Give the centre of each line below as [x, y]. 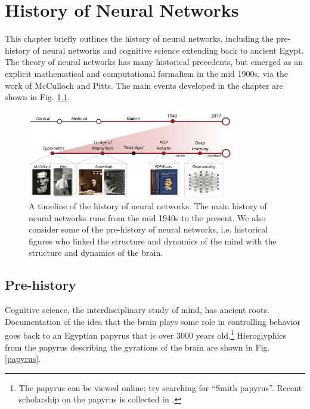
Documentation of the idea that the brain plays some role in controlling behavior [153, 321]
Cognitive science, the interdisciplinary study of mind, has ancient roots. [137, 310]
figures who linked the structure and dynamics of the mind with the [153, 241]
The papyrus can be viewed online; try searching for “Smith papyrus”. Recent [160, 387]
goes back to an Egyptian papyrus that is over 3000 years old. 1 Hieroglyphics [146, 334]
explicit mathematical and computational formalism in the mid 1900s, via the [147, 73]
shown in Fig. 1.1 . [38, 97]
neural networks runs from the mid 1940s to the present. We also [147, 217]
